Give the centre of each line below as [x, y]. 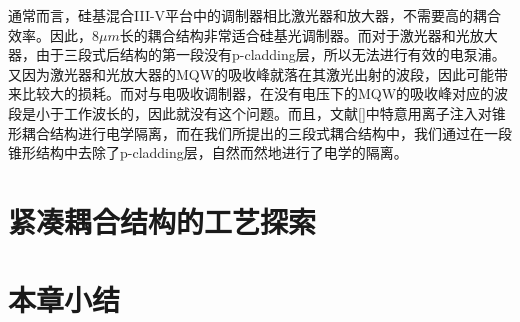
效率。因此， [50, 34]
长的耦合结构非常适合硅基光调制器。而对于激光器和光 [294, 34]
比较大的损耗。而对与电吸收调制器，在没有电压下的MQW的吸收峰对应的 [258, 93]
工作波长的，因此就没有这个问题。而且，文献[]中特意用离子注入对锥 [284, 112]
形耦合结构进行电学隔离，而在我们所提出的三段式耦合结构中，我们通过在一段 [260, 132]
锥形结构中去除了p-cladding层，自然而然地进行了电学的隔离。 [208, 152]
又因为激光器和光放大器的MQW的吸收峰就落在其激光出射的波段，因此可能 [251, 73]
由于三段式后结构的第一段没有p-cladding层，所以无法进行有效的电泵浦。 [270, 54]
